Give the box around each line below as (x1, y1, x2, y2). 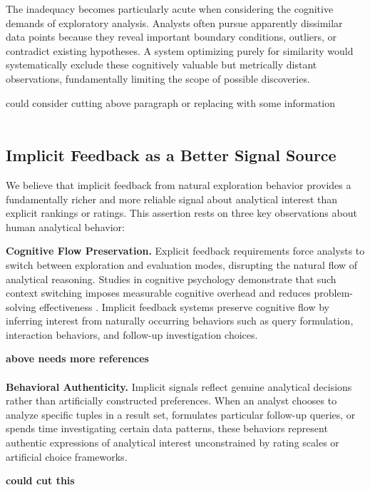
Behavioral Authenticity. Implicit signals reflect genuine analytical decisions (6, 379, 352, 394)
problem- (314, 285, 354, 300)
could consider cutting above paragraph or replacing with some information (6, 95, 336, 110)
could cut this (6, 473, 75, 488)
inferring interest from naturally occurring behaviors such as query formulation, (6, 313, 354, 328)
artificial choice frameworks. (6, 449, 128, 464)
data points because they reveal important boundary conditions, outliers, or (6, 29, 337, 44)
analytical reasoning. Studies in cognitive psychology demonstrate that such (6, 271, 336, 286)
